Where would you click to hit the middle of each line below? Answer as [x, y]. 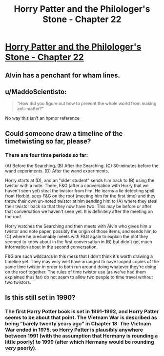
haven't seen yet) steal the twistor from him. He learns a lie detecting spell [80, 191]
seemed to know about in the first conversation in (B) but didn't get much [79, 242]
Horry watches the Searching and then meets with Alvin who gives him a [78, 226]
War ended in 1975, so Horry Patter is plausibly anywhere [74, 330]
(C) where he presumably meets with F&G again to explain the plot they [77, 237]
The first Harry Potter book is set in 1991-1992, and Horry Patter [82, 312]
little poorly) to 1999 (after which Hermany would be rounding [80, 342]
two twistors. [18, 282]
